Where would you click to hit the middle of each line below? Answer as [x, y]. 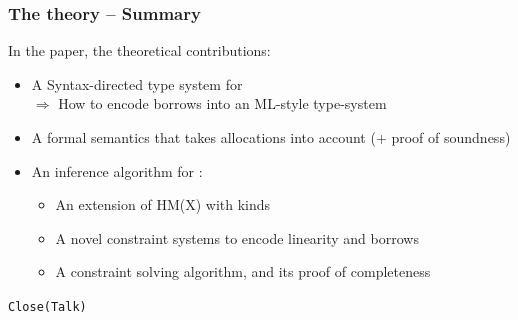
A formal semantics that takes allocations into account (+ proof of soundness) [271, 137]
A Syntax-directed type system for [137, 83]
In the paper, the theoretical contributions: [139, 50]
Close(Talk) [47, 306]
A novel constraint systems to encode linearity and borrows [237, 237]
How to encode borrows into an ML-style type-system [222, 103]
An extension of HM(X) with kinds [163, 204]
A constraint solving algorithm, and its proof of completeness [243, 271]
